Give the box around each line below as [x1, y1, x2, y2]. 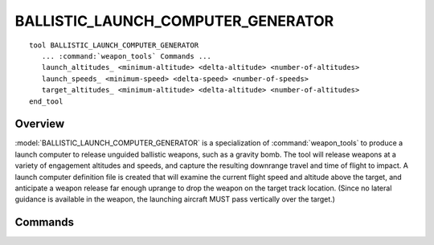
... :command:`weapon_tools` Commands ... [41, 51, 212, 60]
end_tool [29, 96, 63, 106]
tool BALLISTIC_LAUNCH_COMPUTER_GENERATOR [29, 40, 199, 50]
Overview [14, 117, 65, 131]
